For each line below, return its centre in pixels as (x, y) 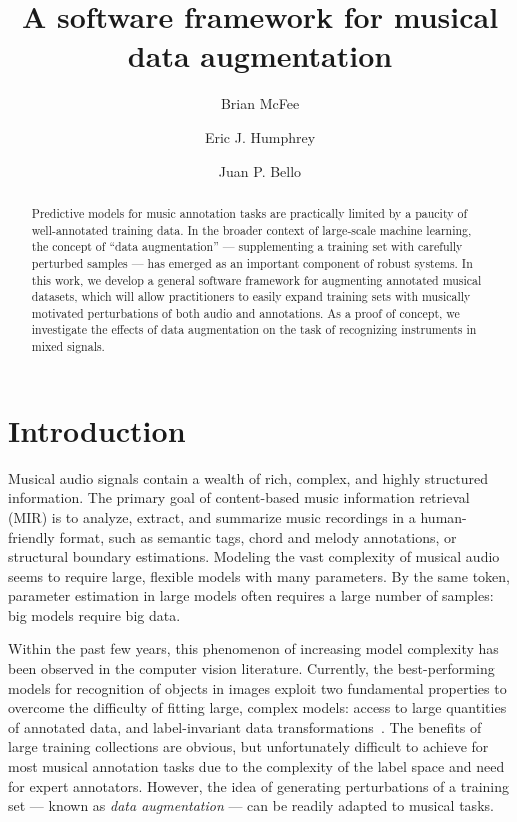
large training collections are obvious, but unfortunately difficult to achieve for (248, 746)
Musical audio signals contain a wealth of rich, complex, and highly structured (248, 477)
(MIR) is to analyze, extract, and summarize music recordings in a (212, 516)
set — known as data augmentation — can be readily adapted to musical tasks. (251, 805)
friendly (31, 536)
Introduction (97, 429)
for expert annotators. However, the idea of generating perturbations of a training (259, 785)
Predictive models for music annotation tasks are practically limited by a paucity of (249, 212)
